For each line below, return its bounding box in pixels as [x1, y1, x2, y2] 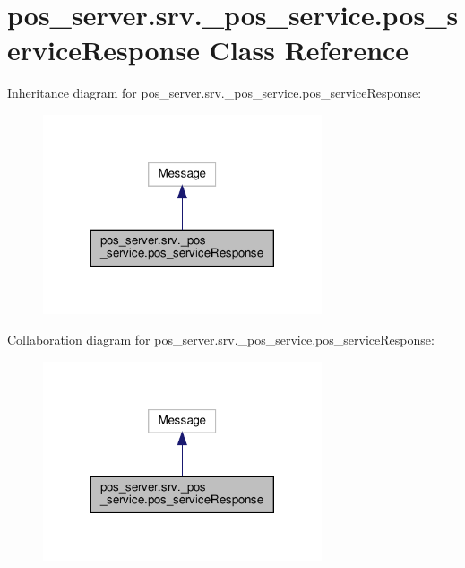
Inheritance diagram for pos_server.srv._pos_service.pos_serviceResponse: [7, 83, 422, 102]
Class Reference [209, 31, 409, 68]
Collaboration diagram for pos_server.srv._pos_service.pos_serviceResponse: [7, 329, 435, 348]
